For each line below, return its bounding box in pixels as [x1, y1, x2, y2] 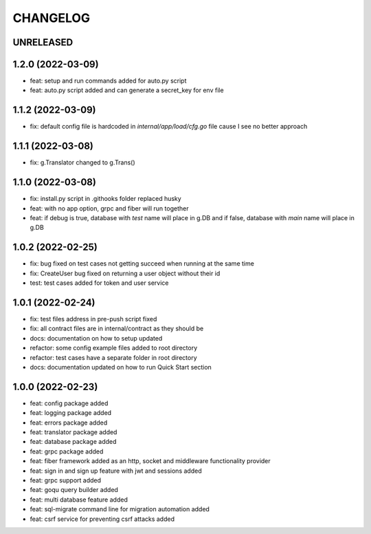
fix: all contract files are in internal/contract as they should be [30, 324, 204, 333]
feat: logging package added [30, 409, 112, 417]
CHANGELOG [12, 10, 91, 25]
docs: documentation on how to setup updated [30, 334, 163, 342]
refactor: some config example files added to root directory [30, 344, 198, 352]
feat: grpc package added [30, 447, 104, 456]
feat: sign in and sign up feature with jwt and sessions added [30, 467, 202, 475]
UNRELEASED [12, 36, 74, 48]
